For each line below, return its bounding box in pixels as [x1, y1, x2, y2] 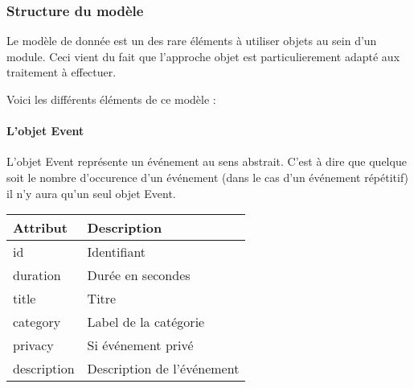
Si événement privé [87, 336, 194, 355]
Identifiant [87, 242, 146, 262]
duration [13, 266, 61, 285]
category [13, 312, 61, 332]
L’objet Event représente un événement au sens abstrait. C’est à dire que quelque [6, 153, 407, 170]
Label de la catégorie [87, 312, 205, 332]
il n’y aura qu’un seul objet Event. [6, 184, 176, 201]
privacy [13, 336, 54, 355]
